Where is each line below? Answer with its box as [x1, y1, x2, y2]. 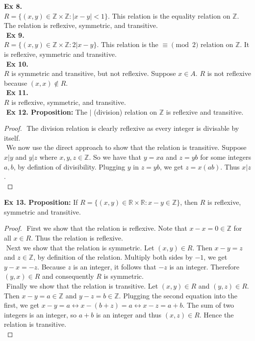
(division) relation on [94, 106, 157, 117]
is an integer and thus [96, 309, 162, 319]
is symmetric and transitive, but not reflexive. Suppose [11, 68, 176, 78]
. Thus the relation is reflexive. [31, 233, 123, 243]
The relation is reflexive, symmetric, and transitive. [4, 20, 158, 30]
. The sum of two [182, 300, 234, 310]
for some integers [200, 151, 251, 162]
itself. [4, 132, 21, 143]
